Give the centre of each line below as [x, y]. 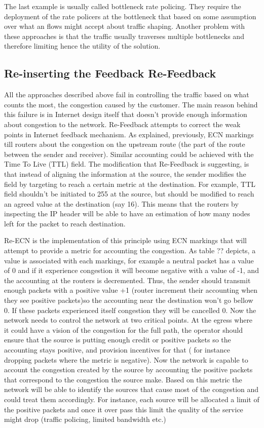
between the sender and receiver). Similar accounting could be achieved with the [129, 154]
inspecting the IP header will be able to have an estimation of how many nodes [127, 213]
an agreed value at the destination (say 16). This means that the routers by [121, 203]
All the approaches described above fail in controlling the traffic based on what [127, 94]
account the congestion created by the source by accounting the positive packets [128, 369]
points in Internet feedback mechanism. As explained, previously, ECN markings [129, 134]
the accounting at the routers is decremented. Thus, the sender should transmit [127, 280]
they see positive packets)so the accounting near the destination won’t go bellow [129, 300]
